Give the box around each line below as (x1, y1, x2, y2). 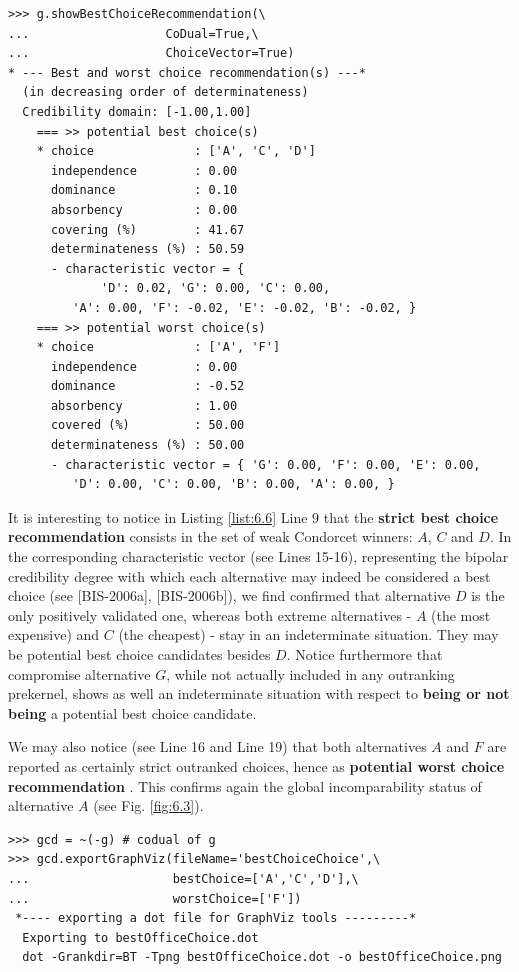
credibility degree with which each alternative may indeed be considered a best (8, 565, 491, 586)
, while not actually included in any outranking (166, 663, 455, 684)
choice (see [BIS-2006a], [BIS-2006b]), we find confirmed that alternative (8, 585, 451, 606)
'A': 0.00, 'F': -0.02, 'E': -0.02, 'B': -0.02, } (72, 300, 417, 315)
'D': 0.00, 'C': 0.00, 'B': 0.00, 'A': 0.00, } (72, 477, 395, 492)
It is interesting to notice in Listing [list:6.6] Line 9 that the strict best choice (8, 506, 499, 527)
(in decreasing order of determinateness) (22, 85, 309, 100)
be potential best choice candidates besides (8, 644, 271, 664)
